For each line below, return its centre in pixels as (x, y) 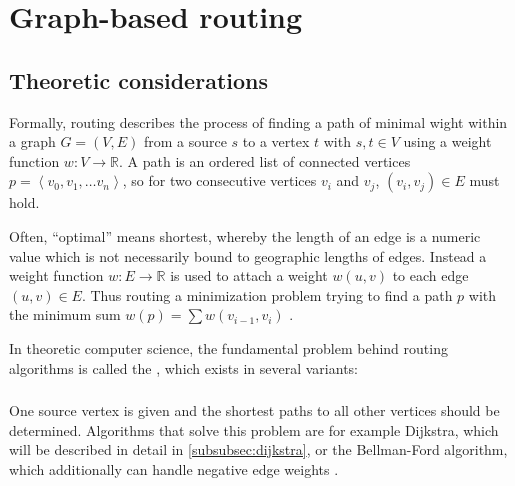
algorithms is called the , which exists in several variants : (184, 367)
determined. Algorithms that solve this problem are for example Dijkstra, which (254, 429)
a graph (32, 141)
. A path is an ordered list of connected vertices (264, 160)
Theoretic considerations (138, 79)
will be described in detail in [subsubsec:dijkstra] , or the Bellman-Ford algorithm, (258, 449)
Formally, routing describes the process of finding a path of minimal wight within (258, 121)
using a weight (447, 141)
